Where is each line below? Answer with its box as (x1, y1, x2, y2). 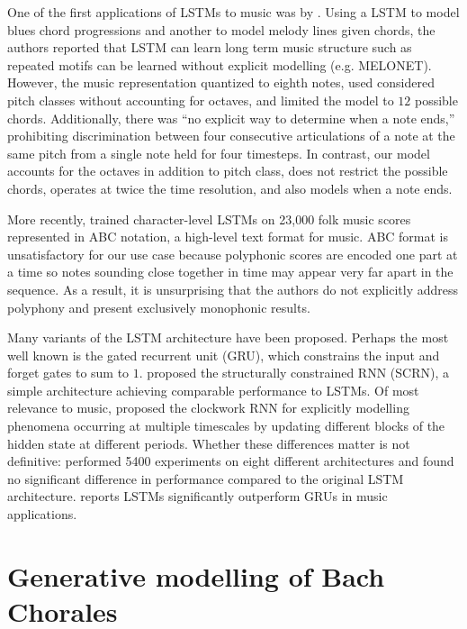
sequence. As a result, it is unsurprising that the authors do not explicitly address (7, 279, 459, 298)
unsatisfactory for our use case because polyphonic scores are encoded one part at (7, 244, 458, 263)
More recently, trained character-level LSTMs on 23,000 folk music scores (7, 209, 411, 228)
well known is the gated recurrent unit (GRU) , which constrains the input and (7, 345, 440, 364)
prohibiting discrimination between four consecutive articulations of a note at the (7, 126, 455, 145)
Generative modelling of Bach (7, 557, 385, 594)
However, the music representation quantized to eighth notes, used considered (7, 73, 435, 92)
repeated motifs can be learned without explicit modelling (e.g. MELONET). (7, 55, 432, 74)
